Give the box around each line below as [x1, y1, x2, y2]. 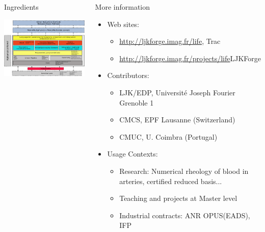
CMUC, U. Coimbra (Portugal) [119, 131, 218, 142]
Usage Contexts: [107, 148, 158, 159]
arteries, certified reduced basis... [119, 175, 222, 186]
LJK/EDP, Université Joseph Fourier [119, 87, 235, 97]
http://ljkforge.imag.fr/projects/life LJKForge [119, 53, 261, 63]
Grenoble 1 [119, 97, 154, 108]
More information [95, 2, 150, 12]
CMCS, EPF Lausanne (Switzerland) [119, 114, 235, 125]
